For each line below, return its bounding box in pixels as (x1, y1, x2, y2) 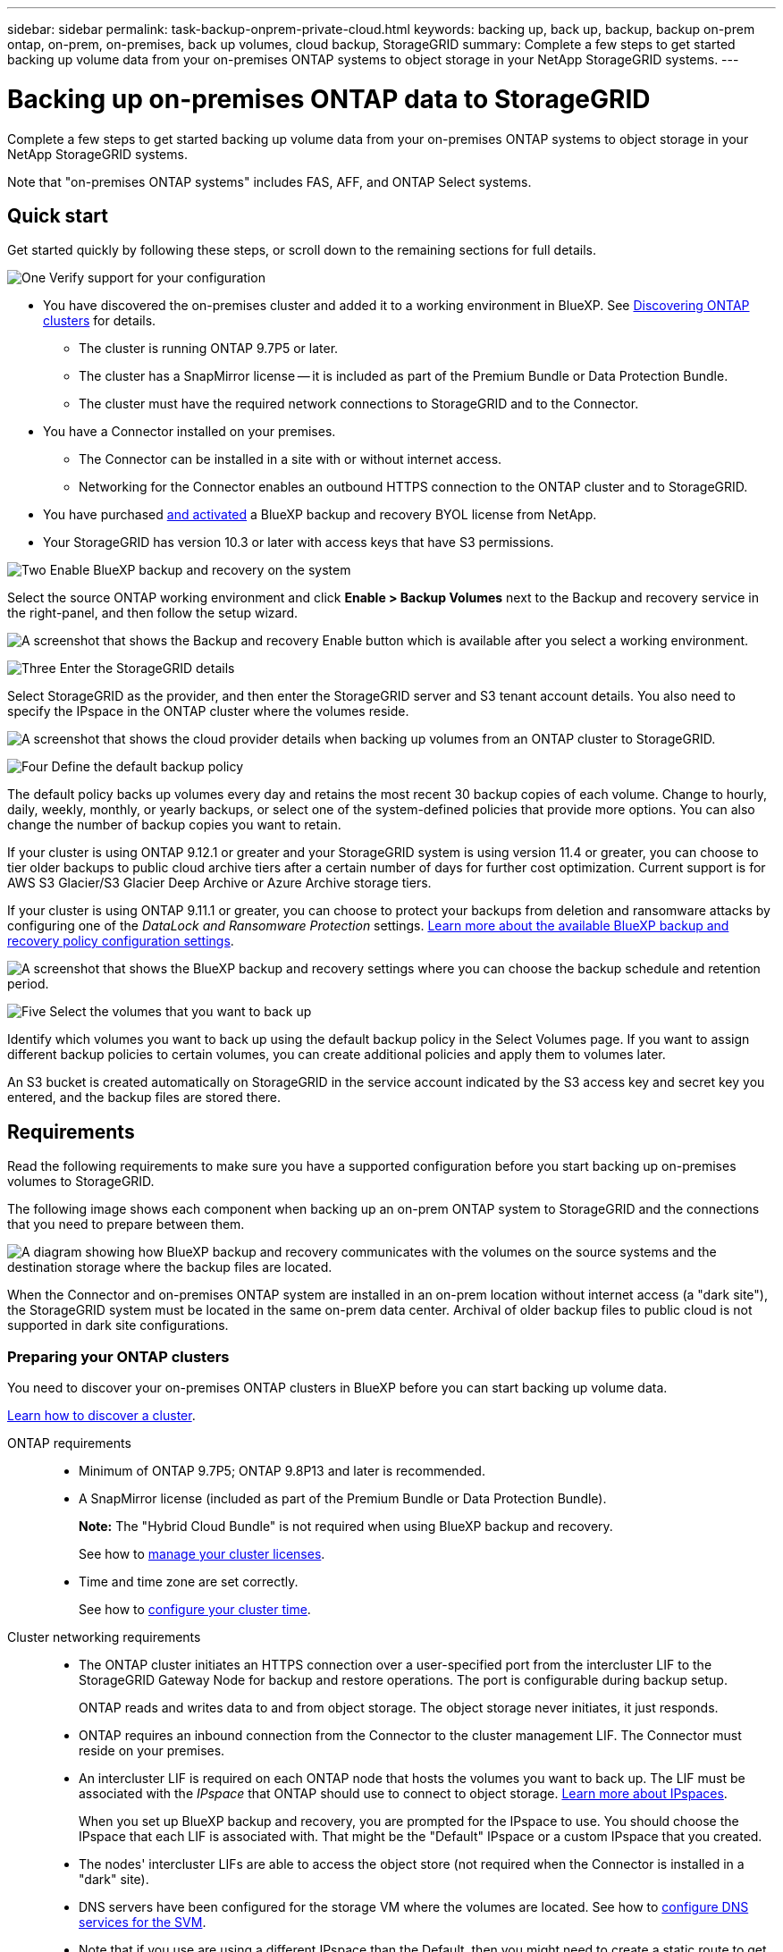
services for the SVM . (79, 1914, 206, 1930)
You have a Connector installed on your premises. (43, 424, 336, 440)
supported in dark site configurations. (7, 1317, 229, 1334)
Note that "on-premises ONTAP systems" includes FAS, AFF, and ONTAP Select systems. (7, 173, 532, 189)
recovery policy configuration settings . (7, 933, 234, 949)
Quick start (7, 204, 108, 227)
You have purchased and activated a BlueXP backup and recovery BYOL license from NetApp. (43, 507, 597, 523)
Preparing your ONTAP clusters (7, 1347, 230, 1366)
